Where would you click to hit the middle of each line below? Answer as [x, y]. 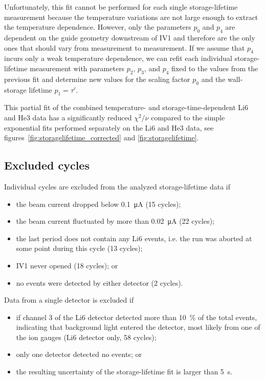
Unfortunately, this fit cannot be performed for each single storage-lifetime [121, 7]
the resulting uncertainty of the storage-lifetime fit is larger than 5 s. [124, 372]
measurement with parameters [77, 68]
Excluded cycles [47, 165]
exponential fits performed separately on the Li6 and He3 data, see [109, 127]
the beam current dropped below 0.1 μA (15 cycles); [98, 204]
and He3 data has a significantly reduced [68, 117]
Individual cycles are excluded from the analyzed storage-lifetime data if [117, 186]
